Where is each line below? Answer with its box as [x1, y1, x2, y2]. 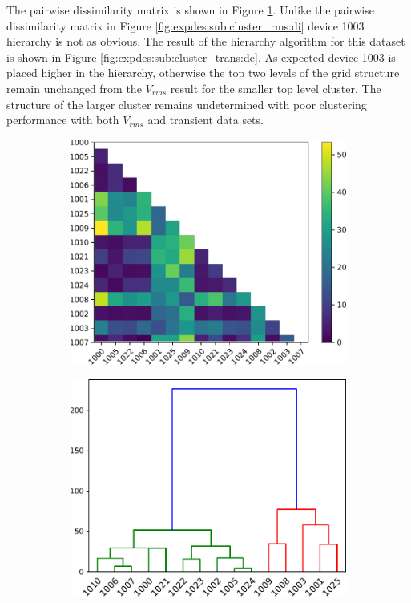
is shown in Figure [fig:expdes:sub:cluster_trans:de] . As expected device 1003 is [6, 48, 396, 65]
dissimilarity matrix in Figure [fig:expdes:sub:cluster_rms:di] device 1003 [6, 17, 365, 34]
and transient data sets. [147, 111, 264, 128]
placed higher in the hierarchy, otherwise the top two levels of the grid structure [6, 64, 400, 81]
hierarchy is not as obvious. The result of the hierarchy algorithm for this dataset [6, 33, 405, 50]
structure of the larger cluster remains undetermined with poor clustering [6, 95, 367, 112]
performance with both [6, 111, 119, 128]
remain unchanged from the [6, 79, 142, 96]
